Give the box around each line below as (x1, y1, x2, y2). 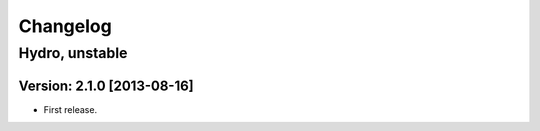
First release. (43, 103, 98, 115)
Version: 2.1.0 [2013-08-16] (18, 77, 194, 94)
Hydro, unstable (18, 44, 128, 62)
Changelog (18, 15, 112, 37)
